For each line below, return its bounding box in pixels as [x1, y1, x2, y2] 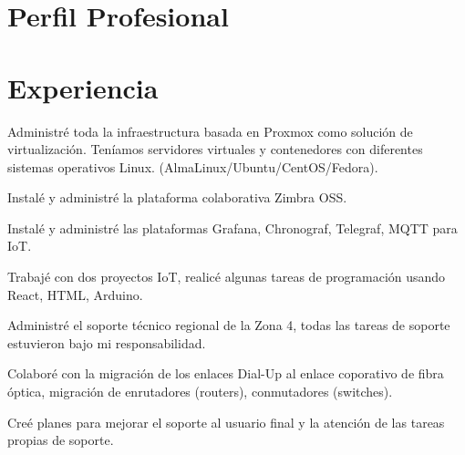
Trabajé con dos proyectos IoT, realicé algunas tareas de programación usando [7, 267, 446, 286]
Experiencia [7, 68, 159, 106]
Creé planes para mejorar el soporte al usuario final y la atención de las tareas [7, 412, 445, 431]
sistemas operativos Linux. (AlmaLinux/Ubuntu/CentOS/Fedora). [7, 157, 378, 176]
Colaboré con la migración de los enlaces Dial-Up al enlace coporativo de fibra [7, 364, 444, 383]
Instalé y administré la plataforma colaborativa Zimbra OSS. [7, 188, 347, 207]
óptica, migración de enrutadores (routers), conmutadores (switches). [7, 382, 393, 401]
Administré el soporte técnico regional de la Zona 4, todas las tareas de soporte [7, 315, 450, 335]
